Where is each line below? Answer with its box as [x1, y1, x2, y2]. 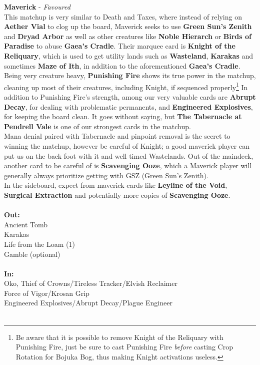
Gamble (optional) [4, 248, 60, 259]
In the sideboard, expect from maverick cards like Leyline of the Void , [4, 180, 227, 190]
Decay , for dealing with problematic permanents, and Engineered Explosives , [4, 101, 253, 112]
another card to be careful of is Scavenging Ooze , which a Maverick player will [4, 160, 252, 171]
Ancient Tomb [4, 219, 48, 229]
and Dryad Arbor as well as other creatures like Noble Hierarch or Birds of [4, 31, 251, 41]
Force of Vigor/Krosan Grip [4, 287, 89, 298]
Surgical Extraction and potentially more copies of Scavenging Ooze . [4, 189, 230, 200]
